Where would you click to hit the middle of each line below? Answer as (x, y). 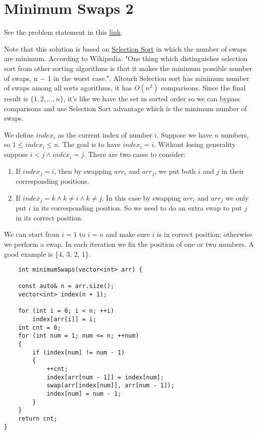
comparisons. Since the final (203, 88)
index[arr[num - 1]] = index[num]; (105, 377)
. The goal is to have (89, 144)
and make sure (128, 234)
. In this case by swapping (141, 197)
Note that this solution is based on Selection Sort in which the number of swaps (126, 48)
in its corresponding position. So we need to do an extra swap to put (137, 208)
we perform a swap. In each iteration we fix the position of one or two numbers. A (129, 244)
